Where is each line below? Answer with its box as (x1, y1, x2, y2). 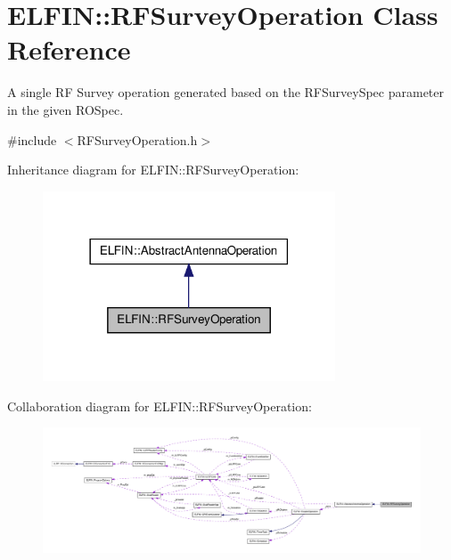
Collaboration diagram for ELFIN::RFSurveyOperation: (7, 396, 312, 415)
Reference (7, 31, 131, 68)
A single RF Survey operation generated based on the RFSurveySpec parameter (7, 83, 445, 101)
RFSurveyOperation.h (77, 130, 198, 149)
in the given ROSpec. (7, 100, 124, 118)
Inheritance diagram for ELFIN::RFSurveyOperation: (7, 160, 299, 179)
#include (7, 130, 57, 149)
